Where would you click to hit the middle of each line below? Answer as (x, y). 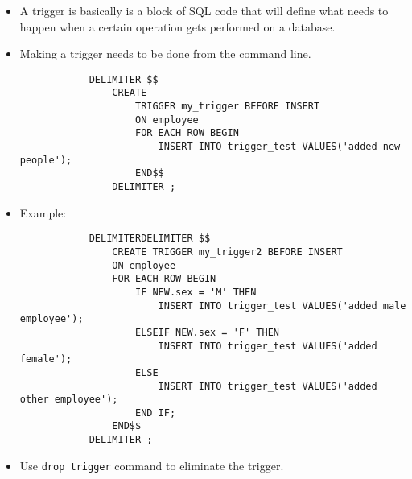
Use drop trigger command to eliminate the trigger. (152, 465)
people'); (46, 160)
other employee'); (69, 400)
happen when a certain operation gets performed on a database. (177, 26)
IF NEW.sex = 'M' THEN (196, 292)
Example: (43, 212)
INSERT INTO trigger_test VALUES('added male (282, 306)
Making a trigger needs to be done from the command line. (165, 54)
